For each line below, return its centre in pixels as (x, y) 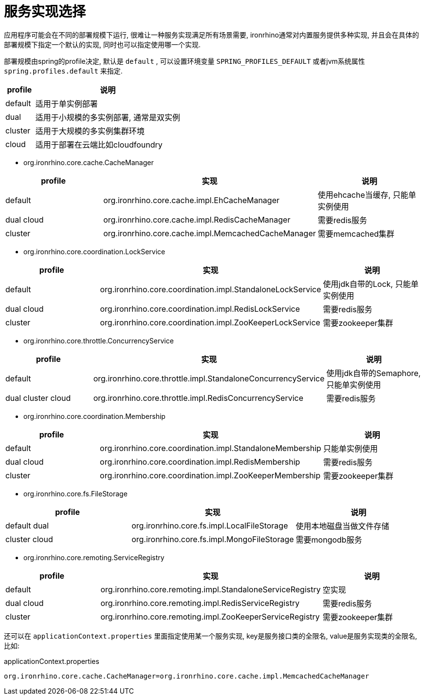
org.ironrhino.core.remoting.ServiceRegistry (94, 557)
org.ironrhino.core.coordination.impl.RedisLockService (200, 309)
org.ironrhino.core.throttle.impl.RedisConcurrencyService (198, 398)
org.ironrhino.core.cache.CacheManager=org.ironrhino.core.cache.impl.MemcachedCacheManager (187, 676)
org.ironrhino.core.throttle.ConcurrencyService (99, 340)
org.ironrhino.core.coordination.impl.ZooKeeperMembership (210, 475)
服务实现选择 (45, 12)
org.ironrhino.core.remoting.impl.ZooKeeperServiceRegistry (210, 616)
